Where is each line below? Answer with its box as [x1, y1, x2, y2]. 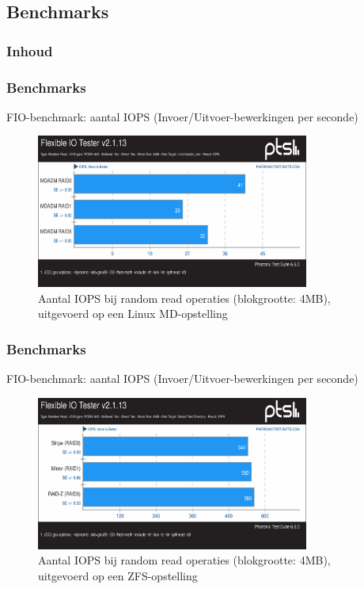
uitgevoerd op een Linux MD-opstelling [38, 305, 228, 322]
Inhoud [6, 40, 53, 60]
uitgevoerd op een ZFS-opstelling [38, 567, 198, 583]
